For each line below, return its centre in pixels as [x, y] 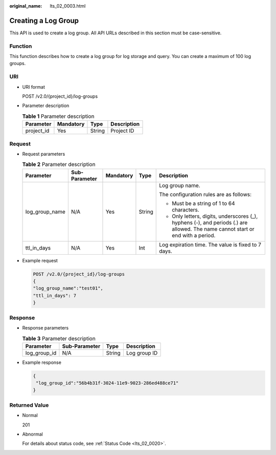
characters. [186, 210]
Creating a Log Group [44, 20]
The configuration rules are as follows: [205, 194]
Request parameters [44, 154]
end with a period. [194, 235]
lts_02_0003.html [68, 6]
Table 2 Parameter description [59, 164]
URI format [34, 87]
